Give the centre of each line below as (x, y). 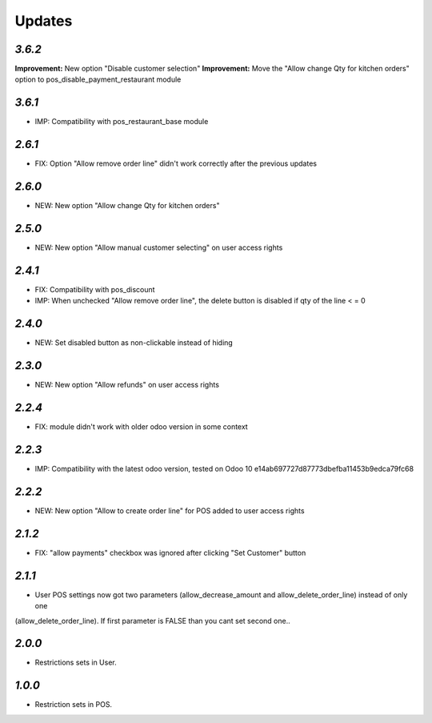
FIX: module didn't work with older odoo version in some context (141, 427)
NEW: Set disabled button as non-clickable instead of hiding (134, 343)
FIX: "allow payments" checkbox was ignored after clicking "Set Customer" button (170, 552)
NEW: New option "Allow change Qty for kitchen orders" (127, 206)
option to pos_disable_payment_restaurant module (98, 79)
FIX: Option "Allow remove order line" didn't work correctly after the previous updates (176, 163)
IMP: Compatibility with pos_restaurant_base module (122, 122)
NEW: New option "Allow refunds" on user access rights (127, 385)
